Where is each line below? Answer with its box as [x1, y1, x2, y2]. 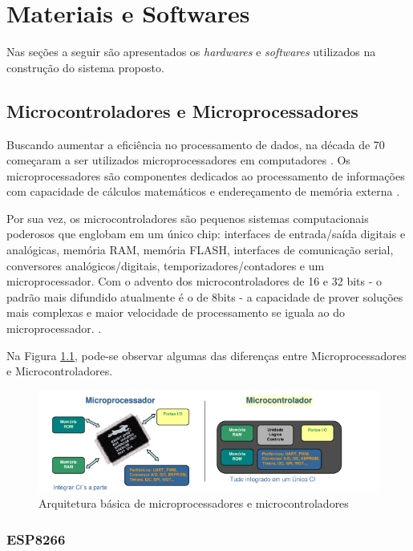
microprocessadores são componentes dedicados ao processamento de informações [6, 167, 405, 184]
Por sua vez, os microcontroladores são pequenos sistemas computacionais [6, 209, 369, 226]
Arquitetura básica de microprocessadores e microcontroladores [38, 495, 349, 512]
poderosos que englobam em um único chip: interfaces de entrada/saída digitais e [6, 225, 406, 242]
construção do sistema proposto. [6, 59, 164, 75]
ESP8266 [6, 529, 66, 549]
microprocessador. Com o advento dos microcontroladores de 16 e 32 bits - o [6, 273, 383, 290]
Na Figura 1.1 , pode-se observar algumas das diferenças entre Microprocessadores [6, 346, 407, 363]
